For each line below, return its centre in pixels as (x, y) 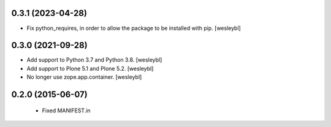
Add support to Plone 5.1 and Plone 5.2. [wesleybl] (90, 68)
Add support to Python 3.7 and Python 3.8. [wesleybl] (94, 60)
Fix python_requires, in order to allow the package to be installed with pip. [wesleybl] (134, 28)
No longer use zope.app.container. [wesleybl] (84, 77)
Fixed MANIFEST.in (67, 111)
